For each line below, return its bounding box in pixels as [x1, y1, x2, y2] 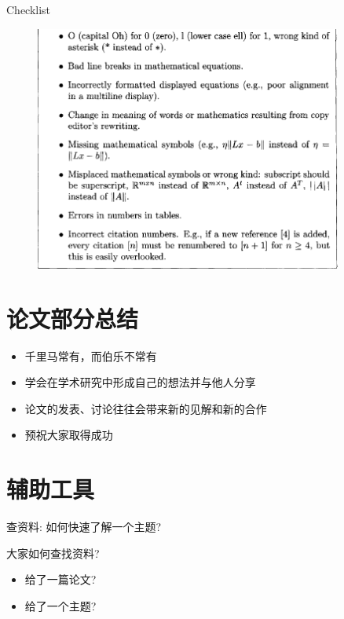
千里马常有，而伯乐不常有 [24, 347, 157, 364]
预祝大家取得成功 [24, 427, 113, 443]
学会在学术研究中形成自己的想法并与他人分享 [24, 374, 256, 390]
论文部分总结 [6, 302, 139, 334]
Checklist [6, 2, 51, 17]
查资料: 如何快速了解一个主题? [6, 518, 162, 535]
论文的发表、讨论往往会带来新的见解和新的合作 [24, 400, 267, 416]
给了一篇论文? [24, 571, 97, 588]
